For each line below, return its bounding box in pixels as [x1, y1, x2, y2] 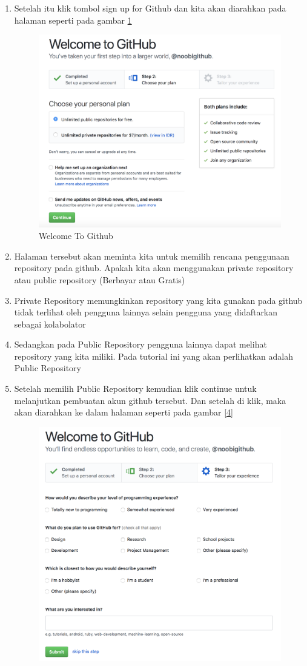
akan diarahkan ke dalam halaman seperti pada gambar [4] [14, 406, 233, 419]
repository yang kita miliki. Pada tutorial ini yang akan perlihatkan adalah [14, 349, 293, 362]
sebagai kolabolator [14, 317, 86, 330]
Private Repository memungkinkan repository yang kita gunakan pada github [14, 294, 303, 306]
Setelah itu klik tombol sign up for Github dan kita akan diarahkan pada [14, 2, 286, 14]
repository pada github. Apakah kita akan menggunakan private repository [14, 261, 294, 274]
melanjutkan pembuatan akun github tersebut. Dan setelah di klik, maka [14, 394, 286, 406]
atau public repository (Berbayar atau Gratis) [14, 273, 185, 286]
